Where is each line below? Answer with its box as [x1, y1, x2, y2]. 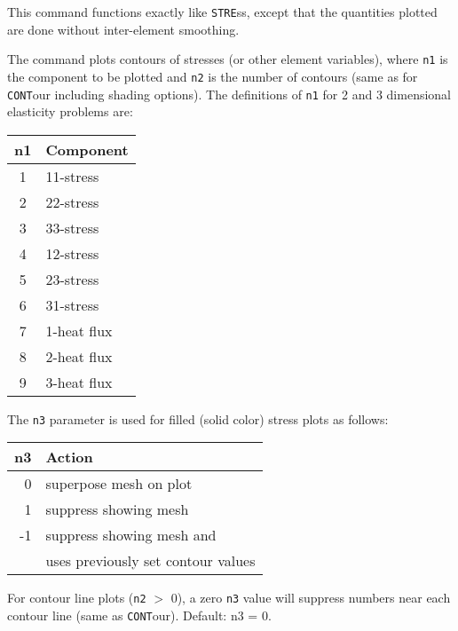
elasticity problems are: [7, 102, 133, 121]
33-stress [45, 217, 99, 238]
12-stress [45, 242, 99, 264]
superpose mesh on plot [45, 473, 193, 494]
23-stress [45, 268, 99, 289]
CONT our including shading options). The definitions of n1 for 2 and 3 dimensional [7, 84, 451, 103]
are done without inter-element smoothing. [7, 20, 240, 38]
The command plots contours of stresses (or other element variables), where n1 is [7, 50, 448, 68]
